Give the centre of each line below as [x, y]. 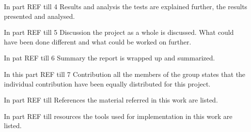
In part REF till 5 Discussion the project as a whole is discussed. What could [119, 32]
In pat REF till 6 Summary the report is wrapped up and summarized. [110, 58]
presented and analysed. [39, 16]
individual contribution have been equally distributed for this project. [107, 83]
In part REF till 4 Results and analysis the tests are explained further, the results [126, 6]
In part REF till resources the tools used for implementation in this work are [118, 116]
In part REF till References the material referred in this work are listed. [111, 100]
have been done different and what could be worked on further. [98, 41]
